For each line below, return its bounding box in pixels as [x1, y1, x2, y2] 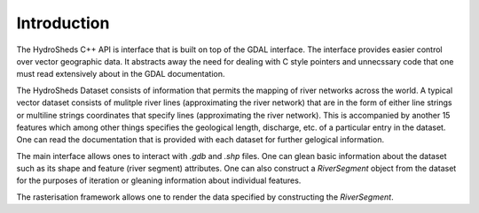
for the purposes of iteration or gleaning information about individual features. [16, 175, 302, 186]
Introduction [16, 13, 110, 33]
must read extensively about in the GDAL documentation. [16, 69, 225, 80]
